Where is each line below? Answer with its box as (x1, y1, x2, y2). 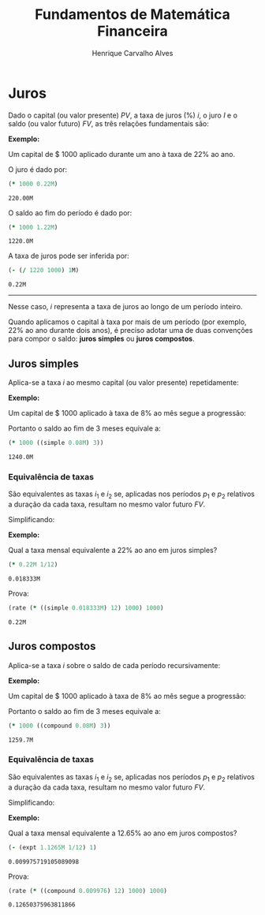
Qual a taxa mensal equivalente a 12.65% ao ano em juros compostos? (8, 828, 237, 838)
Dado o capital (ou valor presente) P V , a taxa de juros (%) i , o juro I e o (8, 110, 238, 120)
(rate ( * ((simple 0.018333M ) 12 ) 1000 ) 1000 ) (8, 603, 164, 612)
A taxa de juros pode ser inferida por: (8, 251, 130, 261)
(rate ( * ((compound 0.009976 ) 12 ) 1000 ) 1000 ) (8, 887, 168, 894)
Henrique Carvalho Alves (91, 48, 174, 58)
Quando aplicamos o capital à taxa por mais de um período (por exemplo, (8, 317, 247, 327)
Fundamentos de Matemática (34, 6, 230, 24)
